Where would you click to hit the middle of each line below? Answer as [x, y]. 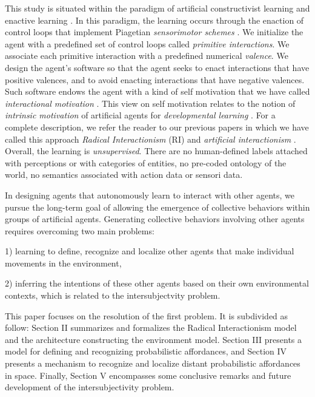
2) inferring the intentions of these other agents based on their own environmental [157, 283]
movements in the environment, [63, 263]
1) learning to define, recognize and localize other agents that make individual [150, 251]
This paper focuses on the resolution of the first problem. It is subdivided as [147, 315]
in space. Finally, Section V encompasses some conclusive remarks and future [148, 375]
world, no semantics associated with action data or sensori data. [124, 175]
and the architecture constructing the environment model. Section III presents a [154, 339]
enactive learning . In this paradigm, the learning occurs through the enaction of [154, 20]
